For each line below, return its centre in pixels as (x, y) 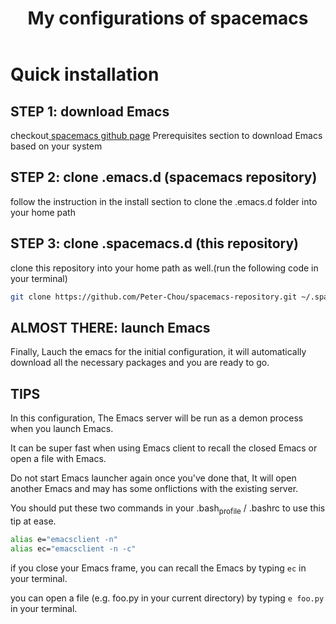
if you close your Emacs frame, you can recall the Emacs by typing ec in (158, 568)
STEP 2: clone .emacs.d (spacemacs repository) (164, 177)
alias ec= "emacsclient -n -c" (73, 548)
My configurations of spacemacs (168, 18)
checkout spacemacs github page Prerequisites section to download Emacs (166, 135)
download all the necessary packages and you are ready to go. (140, 363)
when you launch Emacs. (62, 429)
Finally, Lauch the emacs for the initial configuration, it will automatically (158, 352)
